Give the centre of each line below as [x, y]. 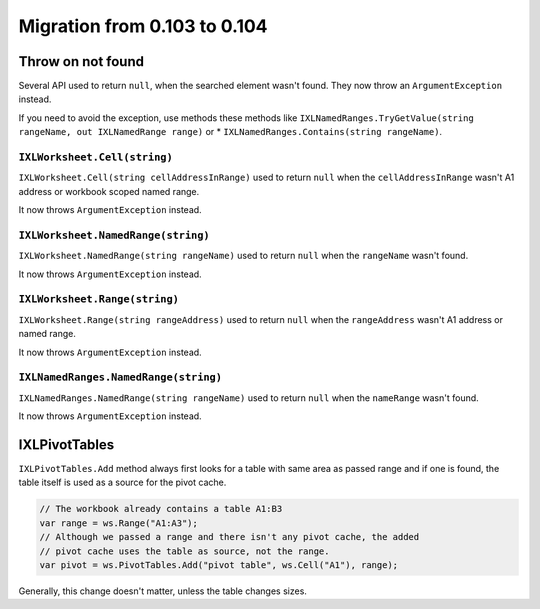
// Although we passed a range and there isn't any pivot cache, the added [229, 537]
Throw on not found [81, 61]
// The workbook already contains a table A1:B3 [161, 509]
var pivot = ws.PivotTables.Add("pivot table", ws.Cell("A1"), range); [219, 564]
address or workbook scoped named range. [109, 191]
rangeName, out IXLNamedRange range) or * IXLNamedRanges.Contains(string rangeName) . [230, 132]
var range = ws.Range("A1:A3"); [119, 523]
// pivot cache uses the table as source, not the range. [184, 551]
